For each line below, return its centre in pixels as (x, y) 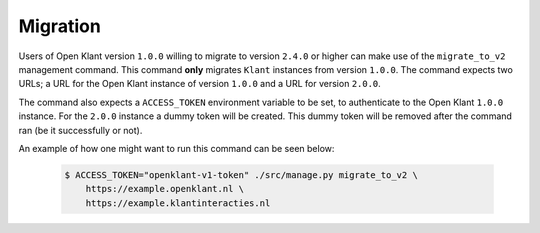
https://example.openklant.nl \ (165, 189)
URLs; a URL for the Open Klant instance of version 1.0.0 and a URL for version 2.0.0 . (200, 84)
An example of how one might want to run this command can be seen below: (176, 148)
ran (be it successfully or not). (80, 130)
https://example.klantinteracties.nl (178, 203)
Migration (60, 26)
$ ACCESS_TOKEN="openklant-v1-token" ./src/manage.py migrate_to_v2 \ (241, 174)
